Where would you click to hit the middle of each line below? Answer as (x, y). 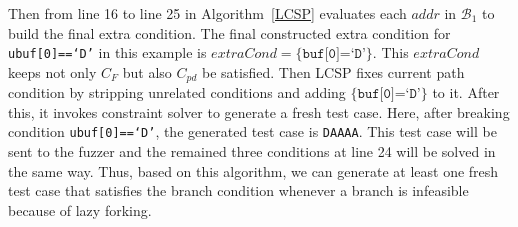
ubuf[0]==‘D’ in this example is (107, 52)
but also (147, 71)
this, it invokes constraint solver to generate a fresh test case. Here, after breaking (259, 111)
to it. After (466, 92)
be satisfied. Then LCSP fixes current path (333, 71)
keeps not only (52, 71)
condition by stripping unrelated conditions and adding (177, 92)
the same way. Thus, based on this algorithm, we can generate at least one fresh (253, 170)
